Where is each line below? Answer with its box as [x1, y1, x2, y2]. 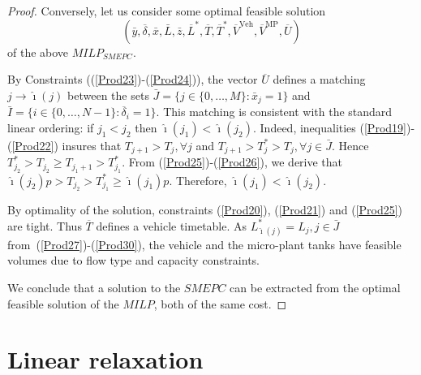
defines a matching [273, 71, 366, 88]
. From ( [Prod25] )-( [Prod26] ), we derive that [122, 153, 343, 170]
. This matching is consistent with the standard [156, 103, 393, 120]
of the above [7, 43, 69, 60]
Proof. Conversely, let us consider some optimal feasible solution [7, 2, 326, 19]
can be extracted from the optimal [230, 279, 401, 296]
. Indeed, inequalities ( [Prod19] [252, 119, 406, 136]
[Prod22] [11, 136, 54, 153]
